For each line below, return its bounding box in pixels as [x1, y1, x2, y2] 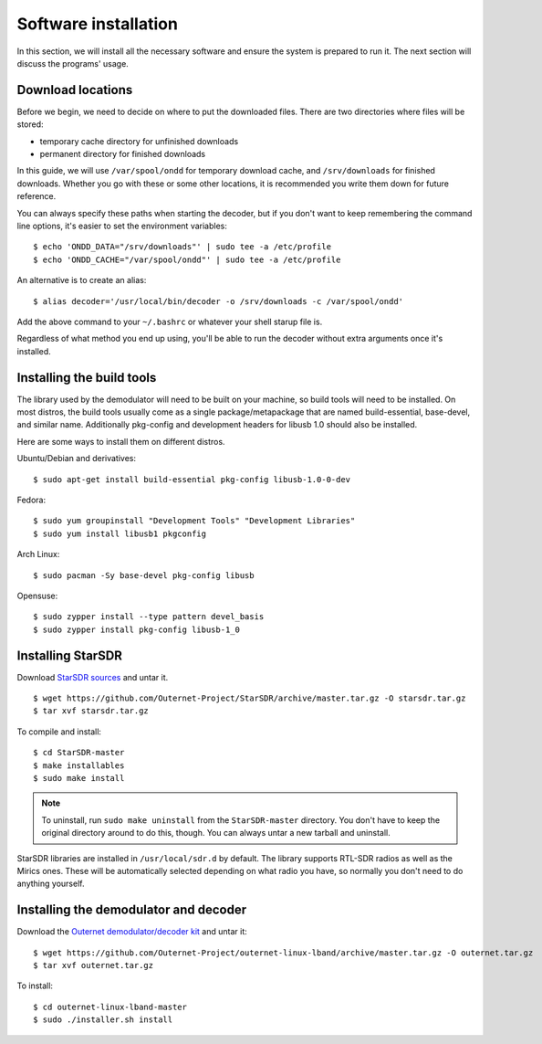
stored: [16, 119, 45, 130]
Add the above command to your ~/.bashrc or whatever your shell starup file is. [16, 316, 323, 327]
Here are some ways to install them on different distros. [16, 436, 225, 447]
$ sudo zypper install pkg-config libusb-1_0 [33, 624, 241, 635]
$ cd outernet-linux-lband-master [33, 1001, 187, 1012]
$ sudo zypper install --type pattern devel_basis [33, 612, 265, 622]
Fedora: [16, 494, 47, 505]
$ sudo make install [33, 773, 125, 783]
